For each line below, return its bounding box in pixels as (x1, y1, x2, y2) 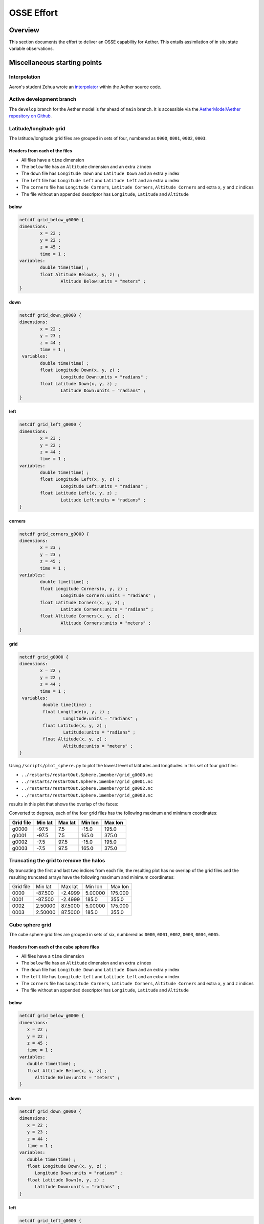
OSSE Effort (9, 7, 58, 18)
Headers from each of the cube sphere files (9, 944, 100, 950)
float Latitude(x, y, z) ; (42, 723, 108, 728)
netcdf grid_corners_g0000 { (19, 531, 89, 537)
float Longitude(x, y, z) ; (42, 709, 110, 714)
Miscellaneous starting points (9, 59, 102, 67)
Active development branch (9, 96, 77, 103)
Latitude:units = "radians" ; (63, 730, 135, 735)
